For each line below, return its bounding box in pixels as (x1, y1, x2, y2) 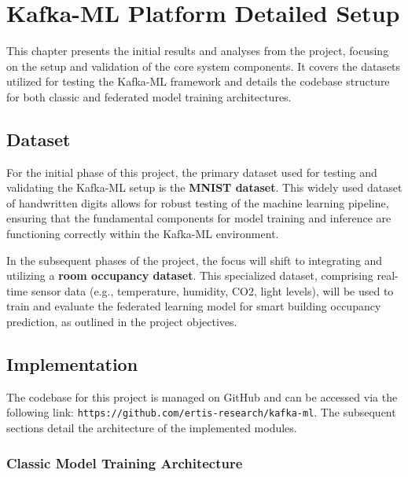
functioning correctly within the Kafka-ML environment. (6, 226, 279, 242)
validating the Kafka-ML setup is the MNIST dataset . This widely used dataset (6, 179, 402, 196)
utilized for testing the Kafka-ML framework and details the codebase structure (6, 73, 390, 90)
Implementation (6, 352, 138, 376)
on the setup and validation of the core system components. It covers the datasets (6, 57, 401, 74)
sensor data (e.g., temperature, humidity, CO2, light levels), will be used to (31, 282, 394, 299)
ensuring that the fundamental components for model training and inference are (6, 210, 391, 226)
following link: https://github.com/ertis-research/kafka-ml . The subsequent (6, 404, 396, 420)
